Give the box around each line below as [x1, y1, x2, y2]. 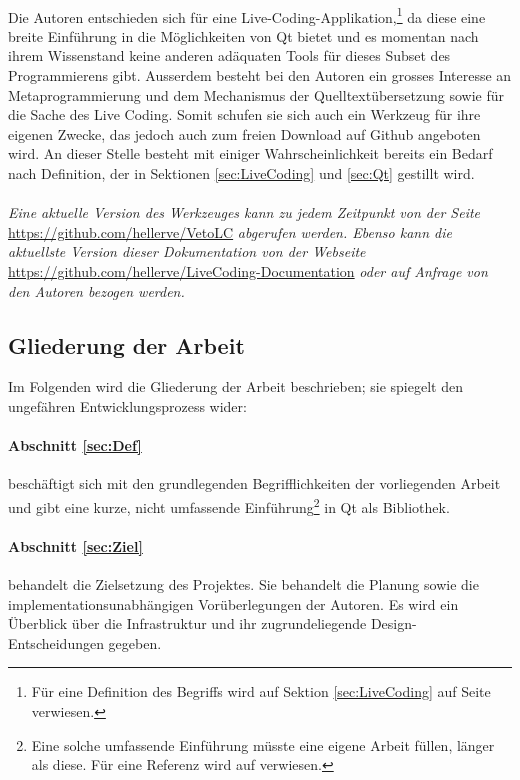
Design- [370, 613, 417, 634]
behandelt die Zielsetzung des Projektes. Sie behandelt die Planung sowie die [8, 573, 479, 594]
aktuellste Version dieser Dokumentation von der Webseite [8, 241, 366, 262]
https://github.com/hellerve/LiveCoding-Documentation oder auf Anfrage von [8, 260, 488, 281]
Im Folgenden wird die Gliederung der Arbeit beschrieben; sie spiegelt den [8, 376, 463, 397]
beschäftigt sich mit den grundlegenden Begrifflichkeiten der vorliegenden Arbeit [8, 473, 501, 494]
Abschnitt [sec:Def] [8, 435, 142, 456]
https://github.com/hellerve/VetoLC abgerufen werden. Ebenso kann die [8, 221, 452, 242]
